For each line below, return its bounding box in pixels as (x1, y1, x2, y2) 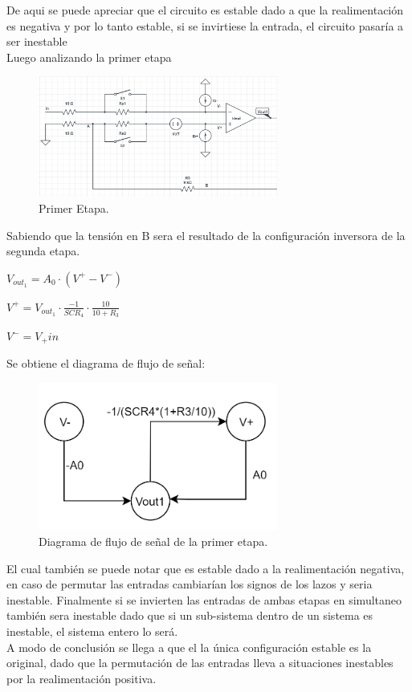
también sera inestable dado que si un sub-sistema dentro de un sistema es (6, 607, 373, 624)
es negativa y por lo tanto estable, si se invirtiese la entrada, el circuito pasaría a (6, 17, 404, 34)
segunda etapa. (6, 242, 80, 259)
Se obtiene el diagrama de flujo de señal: (6, 355, 206, 372)
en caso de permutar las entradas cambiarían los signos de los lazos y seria (6, 576, 373, 592)
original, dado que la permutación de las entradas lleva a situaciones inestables (6, 654, 394, 671)
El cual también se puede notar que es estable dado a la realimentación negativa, (6, 560, 405, 576)
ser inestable (6, 33, 67, 50)
